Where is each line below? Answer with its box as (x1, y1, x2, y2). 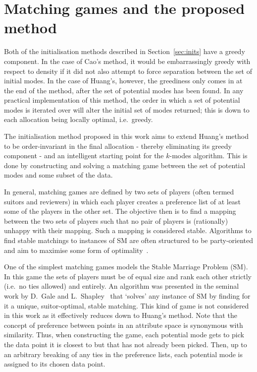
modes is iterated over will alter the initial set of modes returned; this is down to (4, 104, 250, 115)
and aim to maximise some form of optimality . (4, 245, 149, 255)
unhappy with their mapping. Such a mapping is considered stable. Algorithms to (4, 225, 252, 236)
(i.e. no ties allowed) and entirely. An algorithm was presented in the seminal (4, 281, 239, 291)
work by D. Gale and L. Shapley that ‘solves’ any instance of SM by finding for (4, 290, 251, 301)
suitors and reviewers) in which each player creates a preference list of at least (4, 196, 241, 206)
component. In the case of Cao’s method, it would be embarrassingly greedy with (4, 56, 251, 66)
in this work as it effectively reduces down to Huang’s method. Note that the (4, 310, 237, 320)
